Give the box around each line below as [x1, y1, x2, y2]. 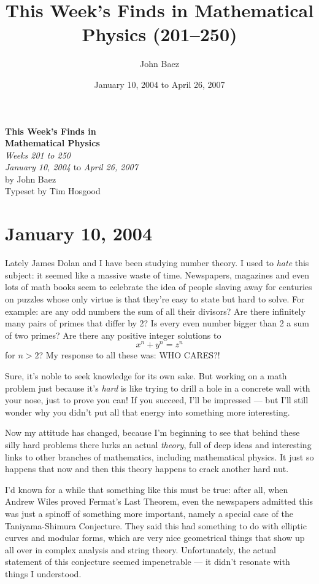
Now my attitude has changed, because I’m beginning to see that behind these [5, 426, 300, 439]
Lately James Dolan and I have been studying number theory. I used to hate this [5, 256, 309, 269]
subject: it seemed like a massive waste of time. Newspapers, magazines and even [5, 268, 309, 281]
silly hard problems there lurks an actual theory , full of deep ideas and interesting [5, 438, 312, 451]
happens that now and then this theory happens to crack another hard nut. [5, 462, 289, 475]
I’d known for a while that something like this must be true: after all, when [5, 483, 288, 495]
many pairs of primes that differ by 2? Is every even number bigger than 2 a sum [5, 317, 309, 329]
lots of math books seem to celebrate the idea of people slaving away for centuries [5, 280, 312, 293]
